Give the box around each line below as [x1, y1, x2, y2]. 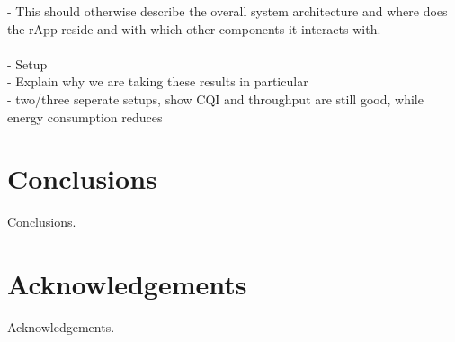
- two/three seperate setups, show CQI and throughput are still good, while [7, 89, 424, 108]
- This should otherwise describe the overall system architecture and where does [7, 2, 448, 20]
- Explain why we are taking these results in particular [7, 72, 308, 91]
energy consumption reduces [7, 107, 163, 126]
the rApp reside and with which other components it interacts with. [7, 19, 381, 38]
